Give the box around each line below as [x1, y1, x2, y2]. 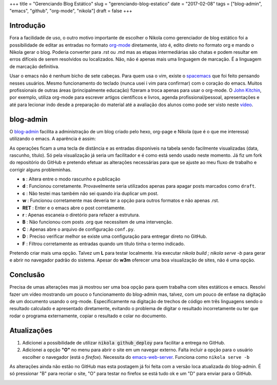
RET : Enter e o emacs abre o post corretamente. [22, 205, 126, 211]
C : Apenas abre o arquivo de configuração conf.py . [22, 226, 135, 232]
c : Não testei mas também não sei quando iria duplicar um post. [22, 190, 159, 196]
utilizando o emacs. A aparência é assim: [9, 136, 96, 142]
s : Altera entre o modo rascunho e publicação [22, 176, 121, 182]
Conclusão [9, 271, 45, 279]
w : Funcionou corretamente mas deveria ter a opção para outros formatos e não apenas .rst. [22, 197, 220, 204]
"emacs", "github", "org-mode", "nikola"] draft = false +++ [9, 8, 133, 14]
